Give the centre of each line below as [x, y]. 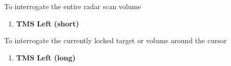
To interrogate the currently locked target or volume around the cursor [115, 40]
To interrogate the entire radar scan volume [73, 6]
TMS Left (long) [46, 57]
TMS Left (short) [48, 23]
